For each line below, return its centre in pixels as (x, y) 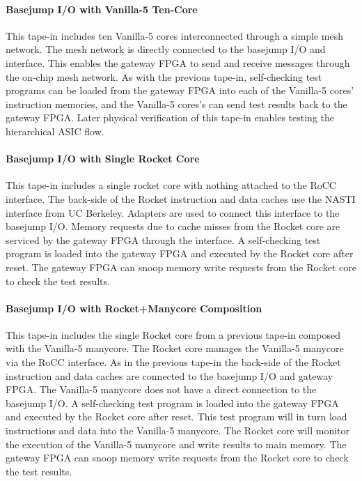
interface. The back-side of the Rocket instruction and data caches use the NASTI (181, 198)
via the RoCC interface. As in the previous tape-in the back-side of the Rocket (173, 362)
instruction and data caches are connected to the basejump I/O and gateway (170, 375)
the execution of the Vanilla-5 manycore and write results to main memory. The (176, 444)
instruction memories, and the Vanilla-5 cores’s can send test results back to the (176, 104)
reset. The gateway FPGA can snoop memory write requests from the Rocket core (181, 267)
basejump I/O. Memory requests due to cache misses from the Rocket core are (173, 226)
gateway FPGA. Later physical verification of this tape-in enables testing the (170, 117)
